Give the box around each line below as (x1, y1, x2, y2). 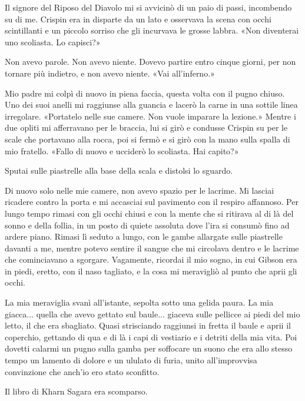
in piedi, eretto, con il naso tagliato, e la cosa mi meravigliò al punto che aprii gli (5, 264, 297, 277)
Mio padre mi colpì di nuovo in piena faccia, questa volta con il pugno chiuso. (5, 87, 285, 99)
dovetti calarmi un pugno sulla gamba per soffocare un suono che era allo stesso (5, 342, 293, 354)
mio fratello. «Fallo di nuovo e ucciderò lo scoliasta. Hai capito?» (5, 144, 239, 157)
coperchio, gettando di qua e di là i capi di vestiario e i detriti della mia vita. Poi (5, 330, 297, 343)
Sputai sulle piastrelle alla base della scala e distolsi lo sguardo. (5, 164, 233, 177)
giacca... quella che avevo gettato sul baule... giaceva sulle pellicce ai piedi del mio (5, 307, 300, 320)
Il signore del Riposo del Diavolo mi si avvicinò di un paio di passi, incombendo (5, 1, 292, 13)
